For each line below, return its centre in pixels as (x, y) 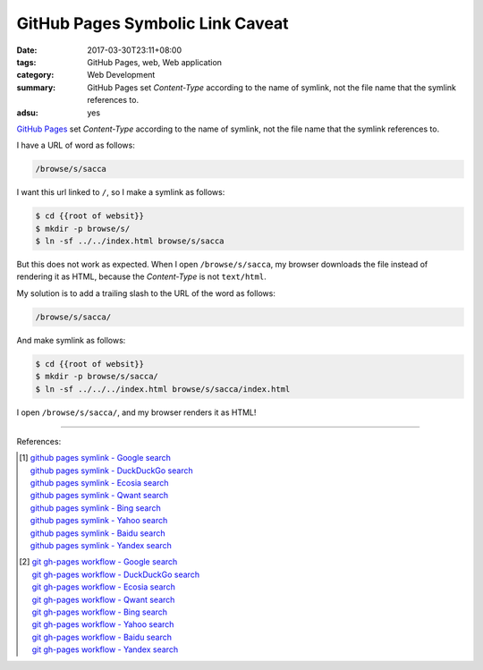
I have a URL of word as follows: (76, 145)
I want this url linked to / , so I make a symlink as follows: (121, 192)
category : (35, 75)
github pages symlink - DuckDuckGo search (111, 471)
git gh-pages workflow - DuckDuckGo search (116, 574)
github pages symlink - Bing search (95, 508)
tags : (26, 62)
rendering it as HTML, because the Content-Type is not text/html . (142, 276)
